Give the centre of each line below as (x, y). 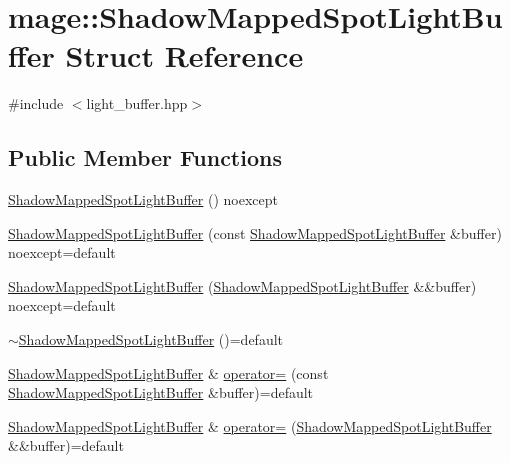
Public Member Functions (145, 157)
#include (36, 103)
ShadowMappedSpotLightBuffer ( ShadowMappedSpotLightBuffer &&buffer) (242, 285)
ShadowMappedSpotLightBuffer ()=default (151, 339)
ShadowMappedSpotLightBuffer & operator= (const (168, 372)
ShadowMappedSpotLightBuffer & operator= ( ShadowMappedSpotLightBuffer (250, 425)
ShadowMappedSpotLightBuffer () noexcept (143, 199)
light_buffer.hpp (137, 103)
